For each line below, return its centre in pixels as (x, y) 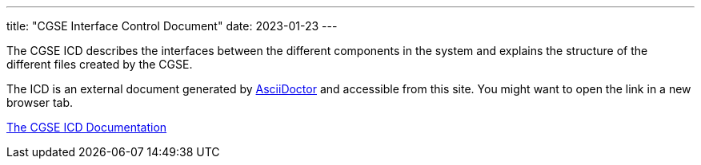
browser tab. (40, 102)
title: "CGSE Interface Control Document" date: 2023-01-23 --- (172, 26)
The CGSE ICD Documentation (87, 127)
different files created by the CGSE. (100, 64)
